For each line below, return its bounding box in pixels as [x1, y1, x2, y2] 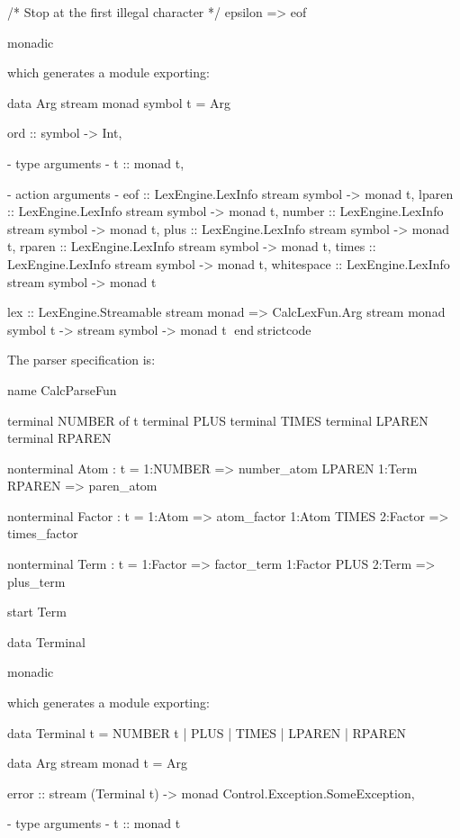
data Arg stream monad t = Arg [7, 753, 188, 772]
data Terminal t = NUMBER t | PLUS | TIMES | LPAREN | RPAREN [7, 723, 407, 742]
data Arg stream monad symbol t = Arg [7, 93, 230, 112]
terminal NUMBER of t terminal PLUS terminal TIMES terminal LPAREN [7, 410, 428, 429]
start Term [7, 602, 67, 621]
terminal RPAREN [7, 428, 112, 447]
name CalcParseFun [7, 380, 117, 399]
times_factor [7, 524, 78, 543]
